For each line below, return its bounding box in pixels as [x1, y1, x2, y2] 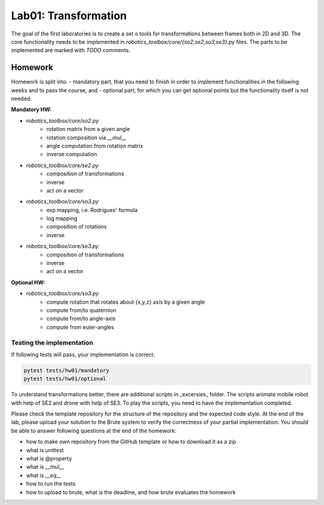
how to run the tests [26, 480, 76, 488]
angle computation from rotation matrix [46, 142, 143, 150]
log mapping [46, 215, 77, 222]
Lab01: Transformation [11, 9, 127, 22]
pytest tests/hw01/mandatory [23, 367, 110, 373]
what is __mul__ [26, 463, 64, 471]
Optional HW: [11, 279, 46, 286]
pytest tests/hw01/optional [23, 375, 106, 383]
